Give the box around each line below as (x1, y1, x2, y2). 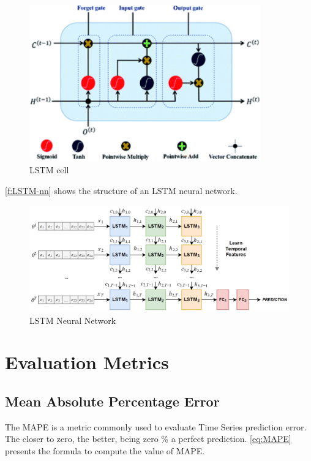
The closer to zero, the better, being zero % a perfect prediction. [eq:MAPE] (5, 432, 291, 445)
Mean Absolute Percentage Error (5, 391, 220, 410)
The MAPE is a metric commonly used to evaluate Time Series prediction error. (5, 420, 307, 433)
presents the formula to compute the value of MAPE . (5, 444, 205, 457)
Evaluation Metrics (5, 350, 169, 375)
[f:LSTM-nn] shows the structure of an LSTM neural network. (5, 184, 238, 197)
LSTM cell (29, 163, 69, 176)
